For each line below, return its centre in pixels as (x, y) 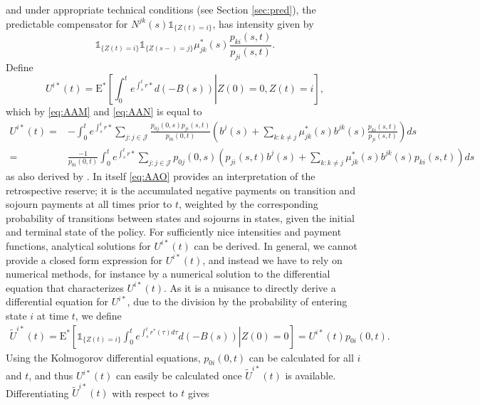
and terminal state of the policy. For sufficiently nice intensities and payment (174, 232)
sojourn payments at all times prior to (89, 204)
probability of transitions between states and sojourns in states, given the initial (180, 217)
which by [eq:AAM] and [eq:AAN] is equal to (104, 111)
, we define (98, 315)
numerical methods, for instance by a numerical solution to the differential (168, 274)
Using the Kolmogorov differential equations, (103, 357)
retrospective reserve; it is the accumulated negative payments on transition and (181, 190)
